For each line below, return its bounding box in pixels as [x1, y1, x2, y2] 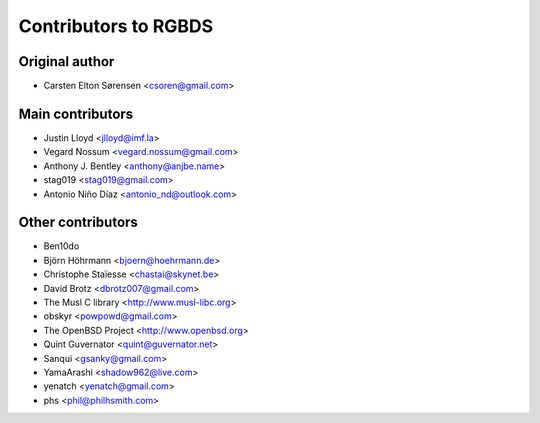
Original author [18, 53, 115, 70]
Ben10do [43, 240, 80, 252]
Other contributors [18, 214, 139, 231]
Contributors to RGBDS [18, 15, 214, 37]
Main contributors [18, 105, 134, 122]
